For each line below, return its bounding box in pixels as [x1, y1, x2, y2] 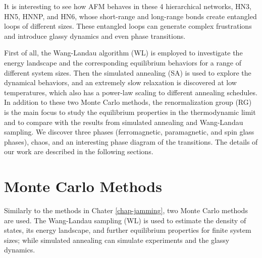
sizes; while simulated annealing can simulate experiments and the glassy [4, 234, 230, 245]
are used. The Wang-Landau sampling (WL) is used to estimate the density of [4, 215, 246, 225]
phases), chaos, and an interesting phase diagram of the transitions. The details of [4, 136, 258, 147]
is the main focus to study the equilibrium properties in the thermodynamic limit [4, 106, 256, 117]
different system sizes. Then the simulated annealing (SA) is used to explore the [4, 67, 251, 78]
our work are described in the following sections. [4, 146, 153, 157]
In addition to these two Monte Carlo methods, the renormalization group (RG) [4, 97, 252, 107]
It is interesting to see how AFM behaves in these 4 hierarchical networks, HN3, [4, 1, 251, 11]
